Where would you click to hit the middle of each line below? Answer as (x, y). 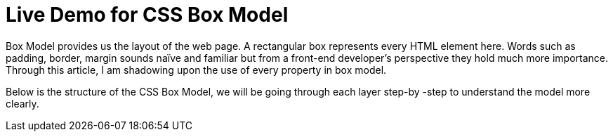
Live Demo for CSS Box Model (147, 15)
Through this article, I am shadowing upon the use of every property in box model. (196, 70)
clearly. (22, 103)
